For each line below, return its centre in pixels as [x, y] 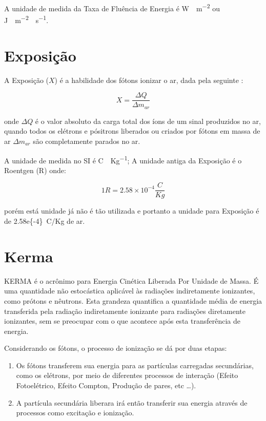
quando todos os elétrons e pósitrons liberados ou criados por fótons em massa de [132, 131]
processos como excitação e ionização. [75, 413]
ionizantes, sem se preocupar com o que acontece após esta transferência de [122, 321]
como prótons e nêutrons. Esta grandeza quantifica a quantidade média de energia [133, 300]
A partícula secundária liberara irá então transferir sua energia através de [132, 402]
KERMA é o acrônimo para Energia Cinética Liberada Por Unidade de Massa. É [131, 280]
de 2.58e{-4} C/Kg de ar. [45, 221]
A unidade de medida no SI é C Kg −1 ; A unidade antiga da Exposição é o [123, 159]
